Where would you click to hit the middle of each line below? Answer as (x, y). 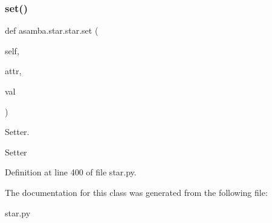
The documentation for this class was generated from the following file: (136, 192)
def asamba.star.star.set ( (52, 30)
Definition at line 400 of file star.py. (71, 172)
